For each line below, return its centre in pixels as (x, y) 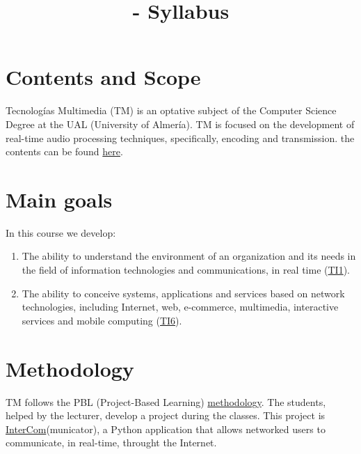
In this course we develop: (61, 232)
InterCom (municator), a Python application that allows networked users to (166, 429)
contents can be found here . (64, 151)
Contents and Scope (103, 77)
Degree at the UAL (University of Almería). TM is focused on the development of (180, 124)
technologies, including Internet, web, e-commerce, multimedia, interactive (180, 307)
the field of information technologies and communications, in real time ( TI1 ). (186, 269)
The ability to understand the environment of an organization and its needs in (189, 256)
